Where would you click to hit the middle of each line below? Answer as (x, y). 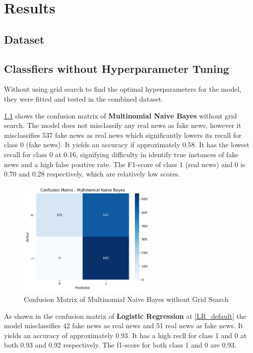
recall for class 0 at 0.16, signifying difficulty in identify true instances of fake (121, 154)
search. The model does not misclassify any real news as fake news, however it (123, 125)
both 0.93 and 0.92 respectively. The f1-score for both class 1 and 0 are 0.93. (120, 345)
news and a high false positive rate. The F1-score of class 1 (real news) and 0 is (125, 164)
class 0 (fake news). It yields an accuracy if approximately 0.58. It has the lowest (127, 145)
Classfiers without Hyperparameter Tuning (117, 68)
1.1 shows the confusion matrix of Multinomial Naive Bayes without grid (121, 115)
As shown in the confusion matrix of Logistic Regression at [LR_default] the (125, 316)
